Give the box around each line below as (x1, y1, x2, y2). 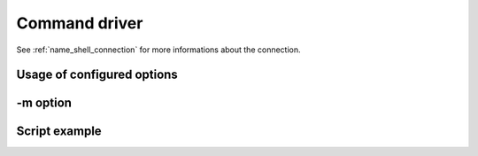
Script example (16, 124, 102, 139)
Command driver (16, 13, 143, 33)
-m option (16, 96, 73, 111)
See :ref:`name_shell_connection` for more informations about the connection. (16, 44, 301, 55)
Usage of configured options (16, 67, 179, 82)
